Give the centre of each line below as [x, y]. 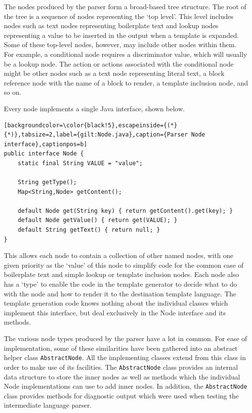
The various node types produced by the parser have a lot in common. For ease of [126, 338]
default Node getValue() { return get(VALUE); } [97, 220]
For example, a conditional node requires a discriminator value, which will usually [126, 54]
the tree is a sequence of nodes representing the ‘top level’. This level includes [119, 16]
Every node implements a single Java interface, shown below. [94, 108]
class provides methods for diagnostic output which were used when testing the [121, 395]
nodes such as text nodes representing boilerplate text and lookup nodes [111, 26]
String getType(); [47, 182]
